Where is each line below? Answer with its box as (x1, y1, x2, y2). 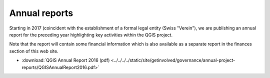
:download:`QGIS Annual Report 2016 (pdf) (21, 57, 110, 63)
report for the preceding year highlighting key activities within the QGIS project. (9, 31, 172, 37)
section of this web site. (9, 48, 58, 54)
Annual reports (9, 7, 73, 18)
